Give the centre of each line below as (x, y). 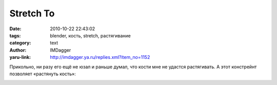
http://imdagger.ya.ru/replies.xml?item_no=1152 (100, 57)
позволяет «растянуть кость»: (43, 74)
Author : (18, 50)
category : (20, 43)
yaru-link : (20, 57)
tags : (15, 35)
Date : (15, 29)
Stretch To (32, 13)
